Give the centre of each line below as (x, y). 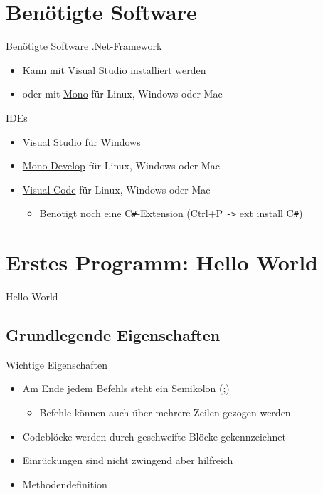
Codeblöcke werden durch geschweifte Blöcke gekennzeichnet (154, 436)
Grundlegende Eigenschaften (113, 335)
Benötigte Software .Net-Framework (84, 46)
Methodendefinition (65, 484)
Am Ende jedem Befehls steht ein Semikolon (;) (126, 388)
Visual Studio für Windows (81, 141)
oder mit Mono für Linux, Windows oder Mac (122, 94)
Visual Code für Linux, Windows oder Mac (116, 189)
